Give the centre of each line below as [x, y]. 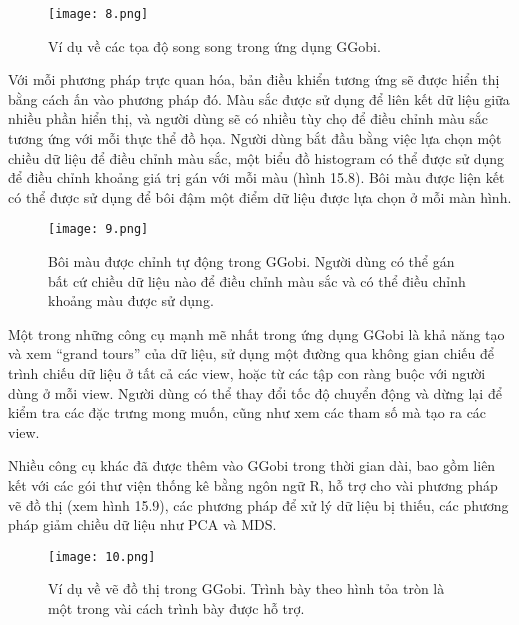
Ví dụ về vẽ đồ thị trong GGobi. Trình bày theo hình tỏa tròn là [246, 588]
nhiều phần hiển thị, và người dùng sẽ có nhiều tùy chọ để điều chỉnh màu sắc [248, 118]
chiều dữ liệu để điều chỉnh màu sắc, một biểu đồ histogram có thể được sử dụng [256, 157]
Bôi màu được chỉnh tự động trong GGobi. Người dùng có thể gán [251, 261]
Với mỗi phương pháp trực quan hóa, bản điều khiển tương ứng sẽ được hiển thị [254, 79]
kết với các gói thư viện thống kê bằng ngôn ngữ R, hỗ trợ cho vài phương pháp [253, 485]
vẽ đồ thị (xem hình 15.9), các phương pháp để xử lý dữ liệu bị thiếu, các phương [258, 504]
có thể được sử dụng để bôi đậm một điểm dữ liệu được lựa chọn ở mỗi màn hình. [260, 196]
